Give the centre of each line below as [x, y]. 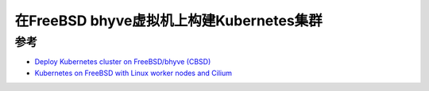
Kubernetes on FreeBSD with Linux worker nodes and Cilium [133, 73]
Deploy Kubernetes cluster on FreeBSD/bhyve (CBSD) [123, 62]
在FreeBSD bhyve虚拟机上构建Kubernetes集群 [169, 21]
